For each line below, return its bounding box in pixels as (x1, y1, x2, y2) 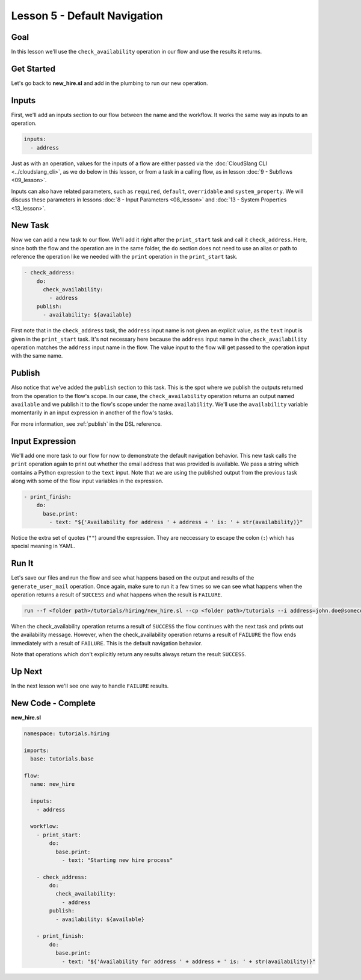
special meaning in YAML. (11, 543, 75, 550)
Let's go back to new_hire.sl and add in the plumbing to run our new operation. (11, 79, 208, 87)
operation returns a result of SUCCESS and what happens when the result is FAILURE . (11, 591, 223, 598)
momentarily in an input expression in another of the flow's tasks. (11, 409, 174, 416)
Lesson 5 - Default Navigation (11, 9, 163, 22)
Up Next (11, 666, 42, 677)
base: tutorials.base (30, 756, 94, 762)
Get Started (11, 63, 55, 74)
